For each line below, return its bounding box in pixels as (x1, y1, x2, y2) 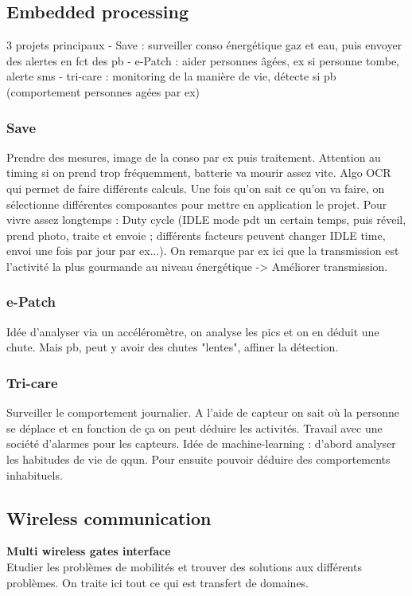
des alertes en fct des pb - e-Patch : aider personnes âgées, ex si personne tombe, (6, 52, 399, 69)
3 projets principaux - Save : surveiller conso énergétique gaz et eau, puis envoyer (6, 37, 402, 53)
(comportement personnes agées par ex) (6, 83, 200, 100)
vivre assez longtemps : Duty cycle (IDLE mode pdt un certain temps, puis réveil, (6, 211, 406, 228)
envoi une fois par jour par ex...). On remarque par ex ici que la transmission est (6, 242, 399, 259)
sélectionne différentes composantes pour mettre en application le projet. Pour (6, 195, 387, 212)
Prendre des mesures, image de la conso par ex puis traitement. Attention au (6, 148, 381, 165)
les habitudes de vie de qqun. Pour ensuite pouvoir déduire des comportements (6, 450, 391, 467)
